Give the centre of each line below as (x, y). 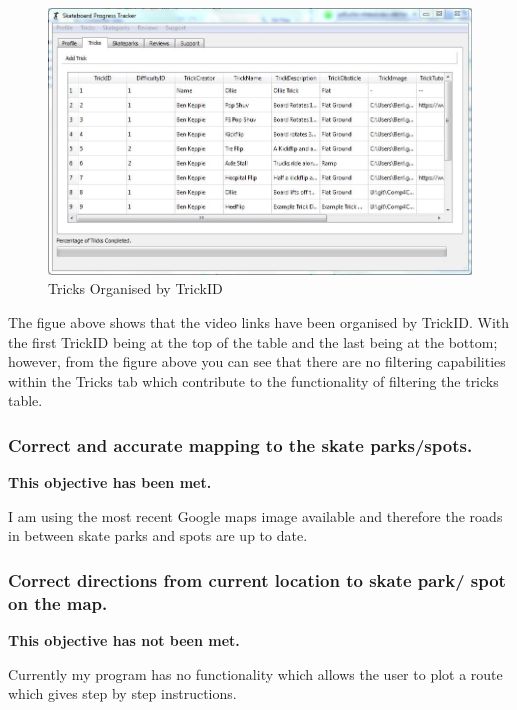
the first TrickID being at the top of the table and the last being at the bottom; (253, 341)
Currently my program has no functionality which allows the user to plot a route (255, 673)
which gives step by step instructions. (122, 693)
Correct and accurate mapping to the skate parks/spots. (240, 444)
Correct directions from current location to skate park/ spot (257, 579)
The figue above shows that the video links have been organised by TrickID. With (259, 322)
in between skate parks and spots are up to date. (158, 535)
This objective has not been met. (124, 640)
